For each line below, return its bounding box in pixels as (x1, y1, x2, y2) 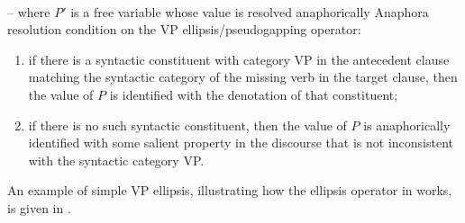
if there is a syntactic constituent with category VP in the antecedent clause (28, 49, 450, 68)
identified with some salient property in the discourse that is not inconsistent (28, 133, 454, 152)
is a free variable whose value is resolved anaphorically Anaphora (70, 2, 429, 21)
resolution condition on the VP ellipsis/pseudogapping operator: (7, 20, 361, 39)
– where (7, 2, 50, 21)
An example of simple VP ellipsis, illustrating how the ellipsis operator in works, (7, 181, 452, 200)
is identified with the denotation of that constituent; (109, 85, 398, 103)
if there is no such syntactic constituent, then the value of (28, 115, 347, 134)
